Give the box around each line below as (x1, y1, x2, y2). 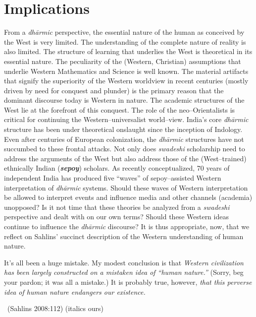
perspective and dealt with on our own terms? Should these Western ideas (4, 211, 229, 222)
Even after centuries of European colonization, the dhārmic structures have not (4, 133, 244, 144)
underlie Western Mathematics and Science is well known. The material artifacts (4, 65, 249, 76)
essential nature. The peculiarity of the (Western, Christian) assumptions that (4, 56, 241, 66)
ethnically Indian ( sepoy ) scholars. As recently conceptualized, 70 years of (4, 163, 230, 173)
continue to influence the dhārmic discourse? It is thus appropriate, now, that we (4, 221, 250, 231)
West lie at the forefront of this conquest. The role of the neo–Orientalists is (4, 104, 235, 115)
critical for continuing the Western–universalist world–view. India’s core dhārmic (4, 114, 249, 125)
